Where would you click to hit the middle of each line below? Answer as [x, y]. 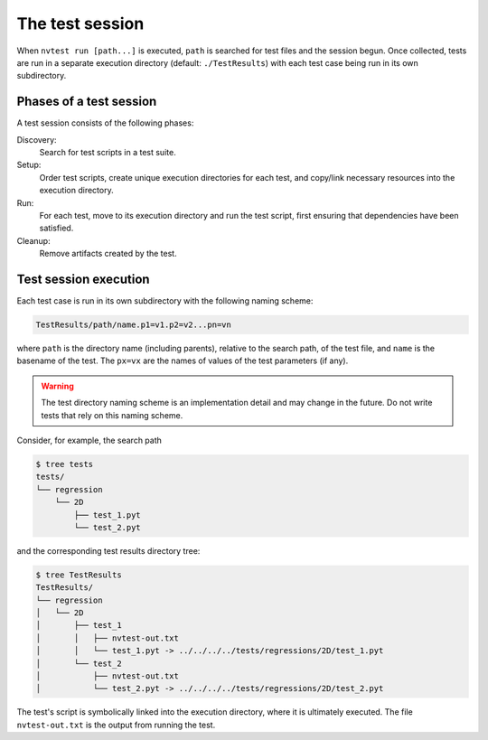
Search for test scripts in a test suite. [108, 153]
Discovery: [37, 139]
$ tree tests [65, 464]
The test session [80, 23]
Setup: [29, 165]
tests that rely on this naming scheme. [112, 415]
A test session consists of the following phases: [105, 123]
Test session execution [83, 279]
